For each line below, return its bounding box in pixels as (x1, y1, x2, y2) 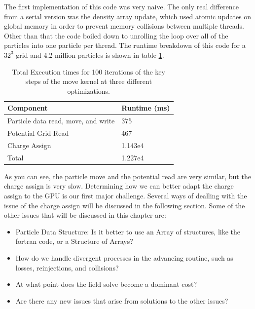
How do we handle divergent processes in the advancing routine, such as (15, 252, 233, 263)
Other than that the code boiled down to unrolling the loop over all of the (4, 30, 228, 40)
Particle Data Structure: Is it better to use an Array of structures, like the (15, 226, 241, 236)
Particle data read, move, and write (7, 116, 115, 126)
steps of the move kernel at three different (25, 76, 152, 86)
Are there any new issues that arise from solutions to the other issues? (15, 295, 228, 306)
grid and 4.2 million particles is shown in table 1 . (16, 49, 164, 60)
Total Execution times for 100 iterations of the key (12, 66, 165, 77)
